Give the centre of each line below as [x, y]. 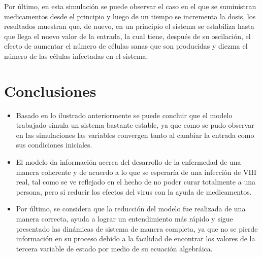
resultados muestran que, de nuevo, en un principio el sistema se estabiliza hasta [129, 26]
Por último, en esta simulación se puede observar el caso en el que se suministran [130, 6]
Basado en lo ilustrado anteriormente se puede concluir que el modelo [124, 115]
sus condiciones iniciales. [54, 145]
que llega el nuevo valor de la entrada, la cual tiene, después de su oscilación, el [127, 36]
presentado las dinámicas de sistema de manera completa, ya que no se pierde [137, 228]
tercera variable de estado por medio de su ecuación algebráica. [114, 248]
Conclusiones [50, 90]
